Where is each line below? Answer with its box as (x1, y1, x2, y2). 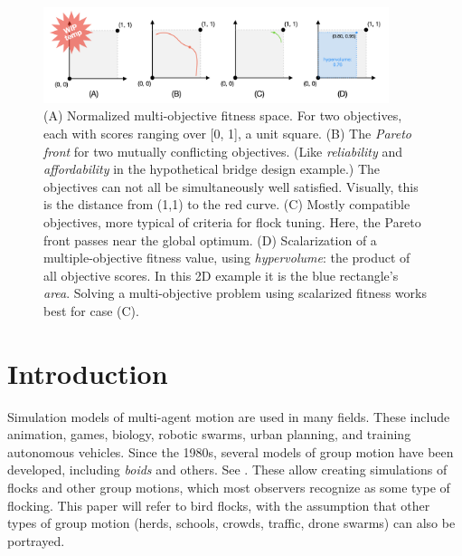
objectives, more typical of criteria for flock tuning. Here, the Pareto (43, 212, 421, 231)
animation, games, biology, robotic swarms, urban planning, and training (7, 425, 411, 444)
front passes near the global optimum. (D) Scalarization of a (43, 230, 377, 249)
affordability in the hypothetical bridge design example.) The (43, 159, 381, 178)
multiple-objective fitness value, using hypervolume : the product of (43, 248, 410, 267)
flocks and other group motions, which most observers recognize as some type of (7, 478, 450, 497)
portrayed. (7, 531, 65, 550)
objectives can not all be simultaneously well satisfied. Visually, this (43, 177, 419, 196)
